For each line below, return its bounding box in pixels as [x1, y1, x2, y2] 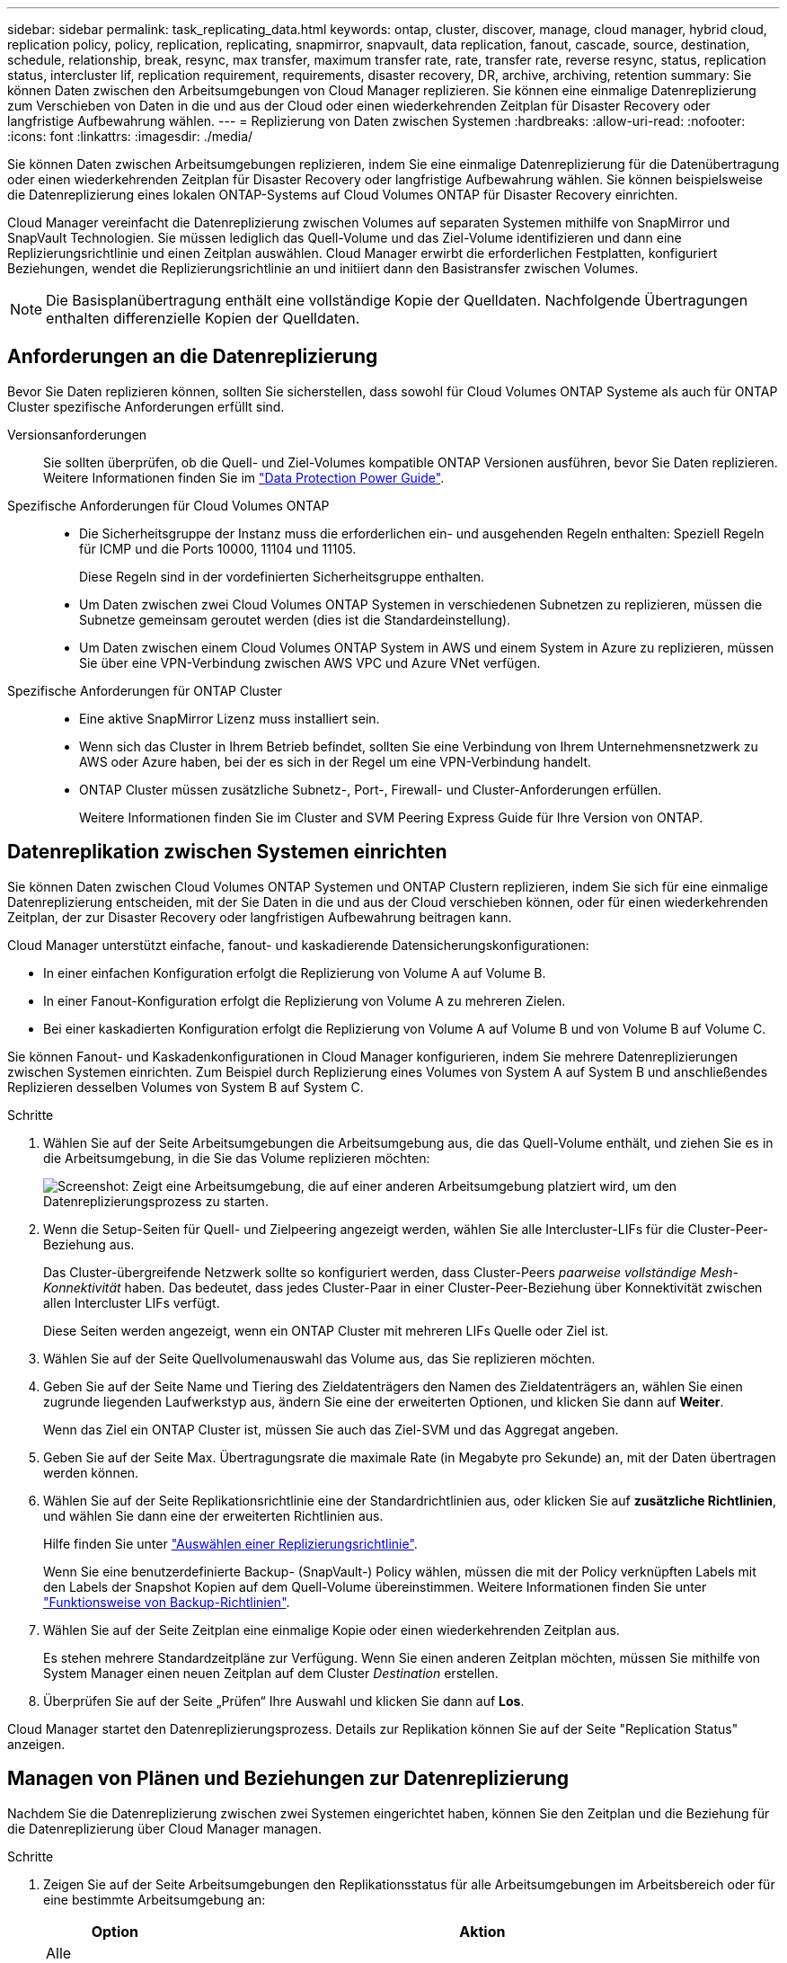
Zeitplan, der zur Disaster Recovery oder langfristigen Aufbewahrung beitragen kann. [7, 909, 512, 925]
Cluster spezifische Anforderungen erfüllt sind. [7, 398, 285, 414]
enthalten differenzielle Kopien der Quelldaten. [46, 309, 360, 327]
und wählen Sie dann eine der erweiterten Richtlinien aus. [43, 1507, 384, 1523]
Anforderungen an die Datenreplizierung [7, 345, 378, 369]
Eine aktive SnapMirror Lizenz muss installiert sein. [79, 710, 380, 726]
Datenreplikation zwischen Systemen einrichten [7, 840, 447, 864]
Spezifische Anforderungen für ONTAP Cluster [7, 682, 283, 698]
